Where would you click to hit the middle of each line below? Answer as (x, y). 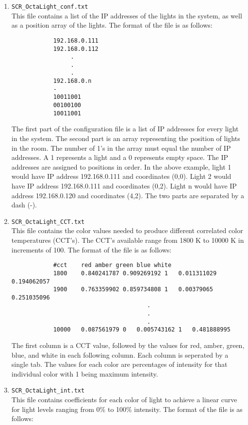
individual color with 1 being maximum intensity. (85, 373)
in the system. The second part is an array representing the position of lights (126, 138)
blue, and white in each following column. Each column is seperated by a (120, 354)
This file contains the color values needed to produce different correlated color (127, 230)
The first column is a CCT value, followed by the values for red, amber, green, (128, 345)
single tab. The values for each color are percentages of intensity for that (119, 364)
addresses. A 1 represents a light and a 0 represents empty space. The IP (120, 157)
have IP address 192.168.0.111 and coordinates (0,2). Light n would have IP (124, 185)
